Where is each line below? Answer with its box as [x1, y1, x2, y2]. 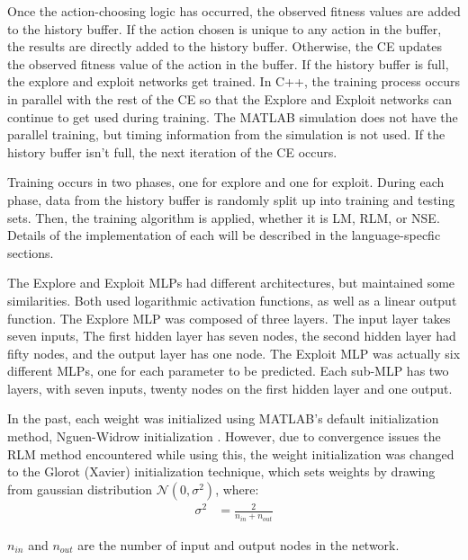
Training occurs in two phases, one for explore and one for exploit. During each [7, 173, 445, 191]
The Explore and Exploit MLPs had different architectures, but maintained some [7, 273, 455, 292]
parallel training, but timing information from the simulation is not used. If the [7, 125, 445, 144]
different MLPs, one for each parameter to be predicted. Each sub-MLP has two [7, 361, 449, 380]
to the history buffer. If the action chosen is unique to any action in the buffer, [7, 19, 442, 38]
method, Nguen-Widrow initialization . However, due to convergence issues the [7, 427, 441, 446]
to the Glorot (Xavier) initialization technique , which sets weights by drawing [7, 462, 436, 481]
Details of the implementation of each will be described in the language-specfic [7, 226, 441, 244]
